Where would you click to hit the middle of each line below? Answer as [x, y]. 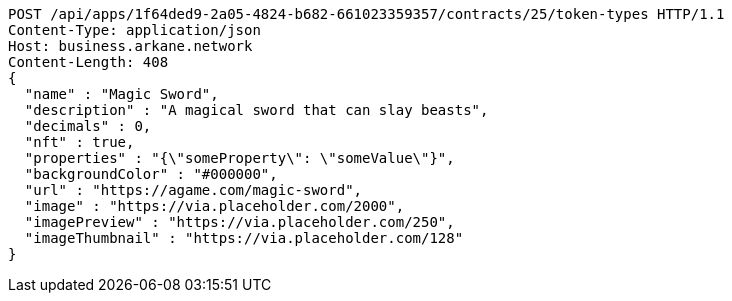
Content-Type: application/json [134, 30]
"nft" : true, [79, 142]
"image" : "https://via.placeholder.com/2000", [214, 206]
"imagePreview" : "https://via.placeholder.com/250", [239, 222]
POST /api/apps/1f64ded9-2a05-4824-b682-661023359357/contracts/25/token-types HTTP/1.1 [366, 14]
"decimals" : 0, [88, 126]
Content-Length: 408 [88, 62]
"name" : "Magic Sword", [121, 94]
